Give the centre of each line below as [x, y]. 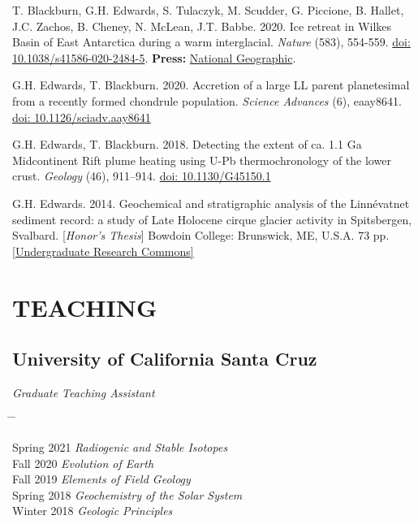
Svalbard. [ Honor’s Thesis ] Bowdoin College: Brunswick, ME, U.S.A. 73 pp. [201, 235]
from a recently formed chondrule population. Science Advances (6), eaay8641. [207, 100]
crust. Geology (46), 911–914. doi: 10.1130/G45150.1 [142, 176]
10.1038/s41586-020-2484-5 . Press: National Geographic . [154, 57]
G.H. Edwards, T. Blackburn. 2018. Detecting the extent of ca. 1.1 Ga [187, 144]
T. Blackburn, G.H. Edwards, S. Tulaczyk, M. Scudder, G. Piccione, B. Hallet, [208, 10]
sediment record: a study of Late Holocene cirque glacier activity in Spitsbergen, [212, 219]
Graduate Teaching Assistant [84, 392]
